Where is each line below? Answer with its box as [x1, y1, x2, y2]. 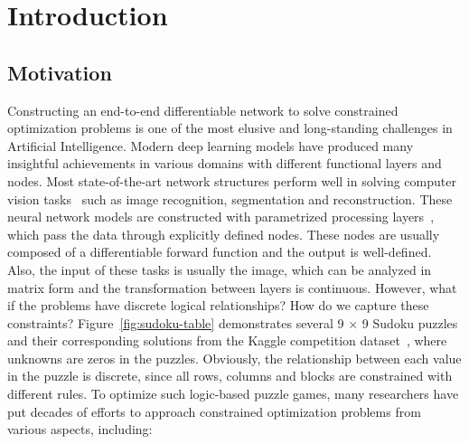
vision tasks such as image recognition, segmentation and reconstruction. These [7, 189, 453, 208]
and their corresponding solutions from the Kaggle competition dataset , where [7, 331, 447, 350]
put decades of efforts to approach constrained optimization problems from [7, 401, 421, 420]
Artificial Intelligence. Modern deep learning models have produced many [7, 136, 414, 155]
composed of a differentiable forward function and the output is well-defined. [7, 242, 432, 261]
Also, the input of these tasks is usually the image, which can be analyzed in [7, 260, 432, 279]
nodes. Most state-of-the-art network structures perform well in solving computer [7, 171, 456, 190]
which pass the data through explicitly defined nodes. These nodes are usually [7, 224, 440, 243]
